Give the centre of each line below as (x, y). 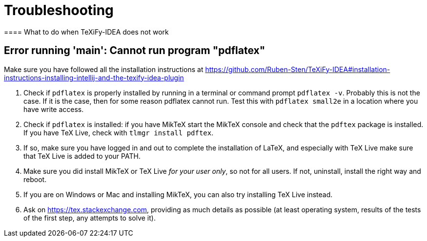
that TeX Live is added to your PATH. (82, 156)
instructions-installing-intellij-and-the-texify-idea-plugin (94, 77)
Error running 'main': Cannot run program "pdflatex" (135, 51)
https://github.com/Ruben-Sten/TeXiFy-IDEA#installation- (298, 69)
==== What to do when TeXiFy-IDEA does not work (86, 32)
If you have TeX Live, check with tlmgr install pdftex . (119, 132)
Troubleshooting (59, 10)
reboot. (35, 179)
